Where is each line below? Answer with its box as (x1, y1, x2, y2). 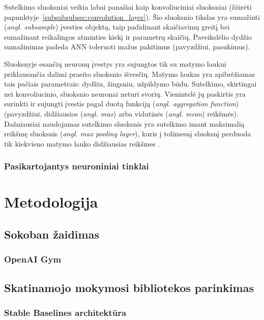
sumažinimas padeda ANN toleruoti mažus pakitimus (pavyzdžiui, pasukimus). (4, 41, 250, 52)
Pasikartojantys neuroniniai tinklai (4, 160, 149, 172)
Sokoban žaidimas (4, 226, 99, 242)
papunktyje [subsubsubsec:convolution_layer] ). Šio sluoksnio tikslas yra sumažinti (4, 11, 260, 22)
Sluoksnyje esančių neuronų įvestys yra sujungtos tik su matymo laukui (4, 58, 226, 69)
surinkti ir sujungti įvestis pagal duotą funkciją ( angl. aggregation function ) (4, 98, 239, 109)
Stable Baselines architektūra (4, 306, 127, 318)
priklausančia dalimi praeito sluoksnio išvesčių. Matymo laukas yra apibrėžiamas (4, 68, 255, 79)
